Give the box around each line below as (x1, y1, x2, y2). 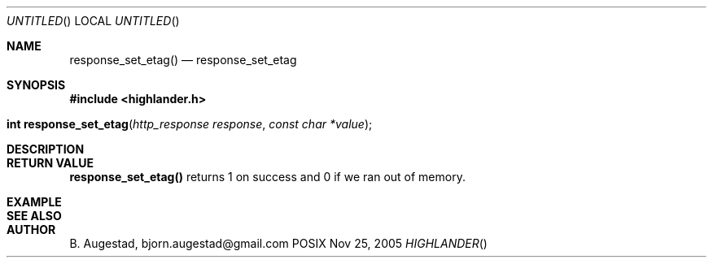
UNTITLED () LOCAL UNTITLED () (7, 14, 180, 28)
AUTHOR (7, 223, 56, 236)
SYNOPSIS (7, 78, 66, 92)
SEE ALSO (7, 209, 62, 223)
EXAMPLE (7, 195, 62, 209)
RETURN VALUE (7, 156, 94, 170)
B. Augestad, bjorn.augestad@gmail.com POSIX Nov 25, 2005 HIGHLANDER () (69, 236, 488, 250)
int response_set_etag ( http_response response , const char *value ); (7, 117, 373, 131)
